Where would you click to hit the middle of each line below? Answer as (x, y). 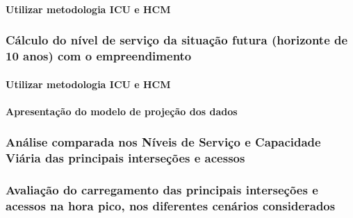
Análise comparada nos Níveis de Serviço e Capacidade (163, 142)
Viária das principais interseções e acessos (125, 158)
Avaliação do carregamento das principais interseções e (162, 190)
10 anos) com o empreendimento (99, 56)
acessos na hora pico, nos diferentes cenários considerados (171, 205)
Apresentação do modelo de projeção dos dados (122, 111)
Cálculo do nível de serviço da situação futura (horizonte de (177, 40)
